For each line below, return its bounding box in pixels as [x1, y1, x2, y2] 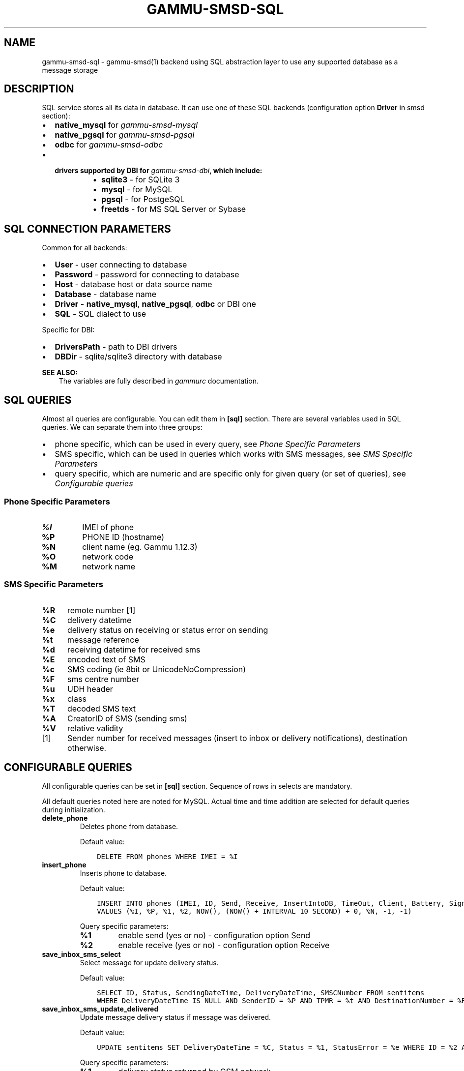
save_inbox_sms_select [42, 950, 121, 959]
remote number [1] [67, 605, 136, 615]
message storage [42, 65, 98, 74]
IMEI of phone [82, 522, 134, 532]
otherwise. [67, 743, 107, 753]
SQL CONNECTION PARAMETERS [4, 222, 171, 235]
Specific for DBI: [42, 326, 95, 334]
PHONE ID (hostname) [82, 532, 165, 542]
